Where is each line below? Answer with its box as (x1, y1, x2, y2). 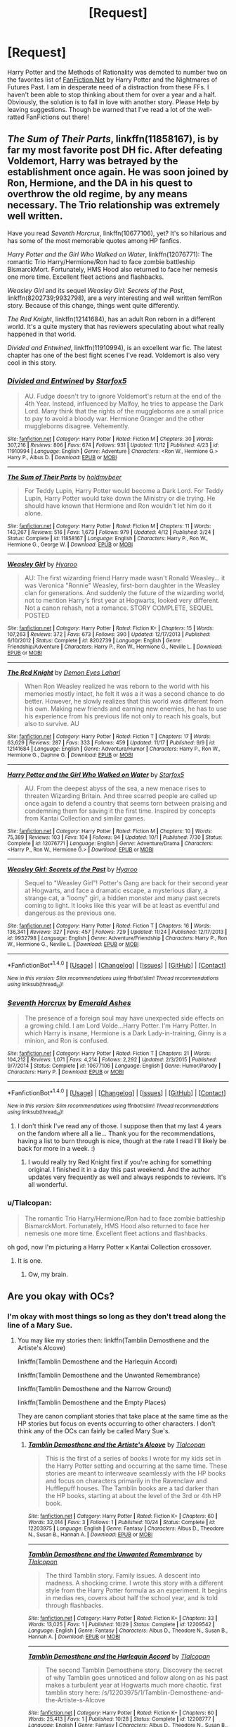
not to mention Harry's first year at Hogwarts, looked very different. (24, 597, 220, 605)
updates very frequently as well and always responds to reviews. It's (27, 1173, 227, 1181)
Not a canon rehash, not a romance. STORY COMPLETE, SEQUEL (24, 604, 214, 612)
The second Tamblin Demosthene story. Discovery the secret (45, 1666, 223, 1674)
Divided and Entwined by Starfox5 (7, 375, 127, 385)
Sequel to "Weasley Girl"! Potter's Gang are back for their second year (24, 879, 228, 887)
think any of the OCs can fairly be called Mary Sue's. (17, 1427, 171, 1435)
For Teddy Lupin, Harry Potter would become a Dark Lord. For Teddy (24, 487, 223, 495)
